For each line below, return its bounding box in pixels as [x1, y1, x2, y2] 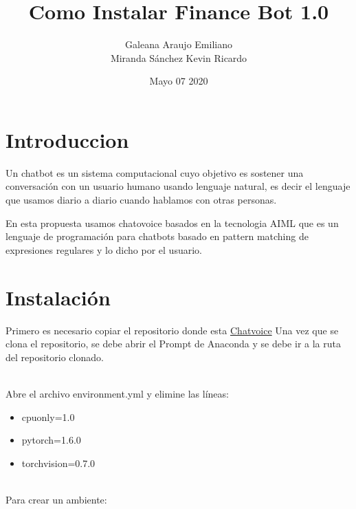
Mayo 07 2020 [149, 74, 208, 88]
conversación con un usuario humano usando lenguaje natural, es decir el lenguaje [5, 179, 351, 193]
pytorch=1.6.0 [21, 433, 81, 447]
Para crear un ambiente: [5, 492, 107, 506]
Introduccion [5, 125, 129, 153]
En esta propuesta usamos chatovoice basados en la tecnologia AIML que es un [5, 215, 339, 230]
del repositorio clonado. [5, 349, 104, 364]
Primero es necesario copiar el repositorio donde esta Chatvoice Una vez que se [5, 323, 339, 337]
